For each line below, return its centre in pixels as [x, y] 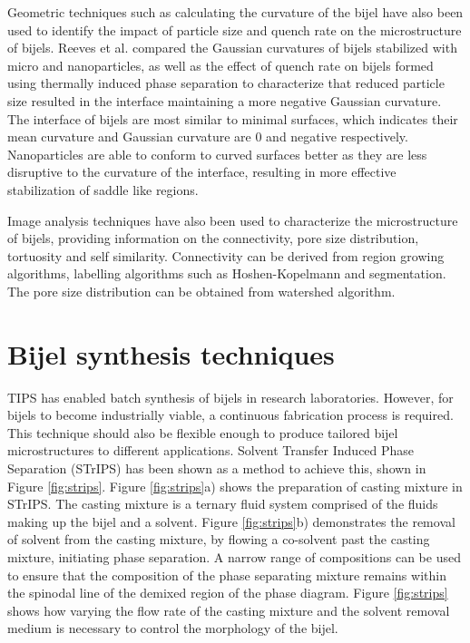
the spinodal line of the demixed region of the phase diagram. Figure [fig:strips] [228, 593]
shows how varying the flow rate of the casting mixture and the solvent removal [229, 610]
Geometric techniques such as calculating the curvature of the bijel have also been [235, 12]
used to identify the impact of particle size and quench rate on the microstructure [235, 29]
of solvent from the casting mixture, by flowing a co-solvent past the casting [219, 539]
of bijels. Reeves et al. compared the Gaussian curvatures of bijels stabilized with [232, 48]
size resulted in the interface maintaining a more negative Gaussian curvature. [225, 100]
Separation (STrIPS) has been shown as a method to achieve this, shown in [217, 468]
